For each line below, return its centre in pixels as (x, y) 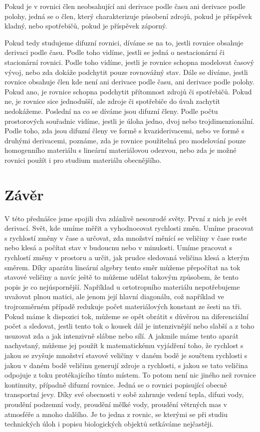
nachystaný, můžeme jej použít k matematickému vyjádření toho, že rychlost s (124, 345)
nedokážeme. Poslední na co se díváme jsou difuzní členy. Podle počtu (111, 111)
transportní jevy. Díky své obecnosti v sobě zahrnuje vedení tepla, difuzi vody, (124, 394)
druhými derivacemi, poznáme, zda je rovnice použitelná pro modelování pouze (125, 140)
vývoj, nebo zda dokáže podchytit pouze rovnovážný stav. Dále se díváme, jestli (126, 72)
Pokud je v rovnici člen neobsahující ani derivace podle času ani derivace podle (125, 6)
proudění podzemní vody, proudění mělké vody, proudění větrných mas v (116, 404)
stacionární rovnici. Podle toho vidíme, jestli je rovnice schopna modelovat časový (129, 62)
